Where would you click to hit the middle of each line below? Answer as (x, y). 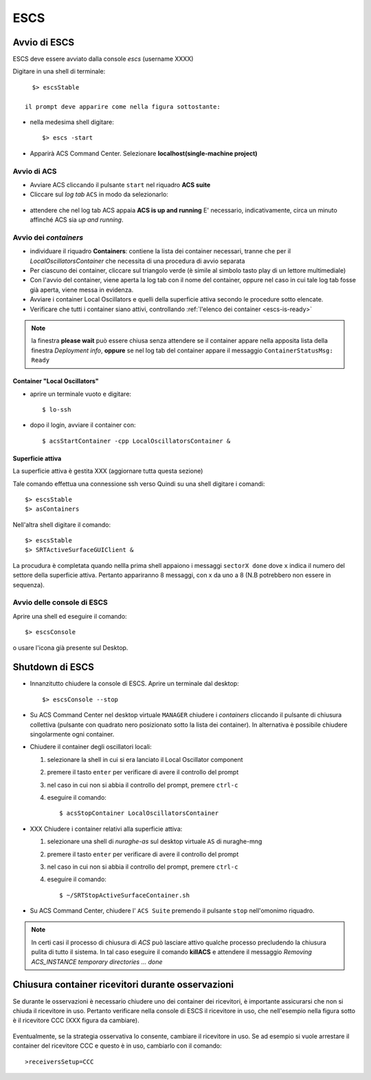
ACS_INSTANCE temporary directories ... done (97, 962)
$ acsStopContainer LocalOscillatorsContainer (139, 813)
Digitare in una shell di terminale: (59, 72)
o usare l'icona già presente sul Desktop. (70, 648)
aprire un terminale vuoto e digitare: (81, 394)
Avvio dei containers (48, 237)
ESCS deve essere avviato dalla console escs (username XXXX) (103, 59)
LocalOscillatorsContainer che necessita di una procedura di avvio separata (137, 261)
